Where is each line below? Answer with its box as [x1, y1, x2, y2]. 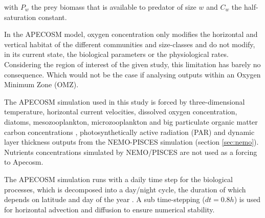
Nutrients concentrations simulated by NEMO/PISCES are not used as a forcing [4, 146, 257, 157]
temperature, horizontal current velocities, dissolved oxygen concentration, [4, 106, 237, 117]
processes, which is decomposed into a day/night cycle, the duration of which [4, 184, 246, 194]
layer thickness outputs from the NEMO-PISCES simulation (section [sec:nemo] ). [4, 136, 259, 147]
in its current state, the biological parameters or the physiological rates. [4, 49, 229, 60]
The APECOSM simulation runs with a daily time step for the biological [4, 173, 233, 184]
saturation [4, 11, 36, 22]
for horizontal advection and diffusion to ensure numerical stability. [4, 204, 215, 214]
